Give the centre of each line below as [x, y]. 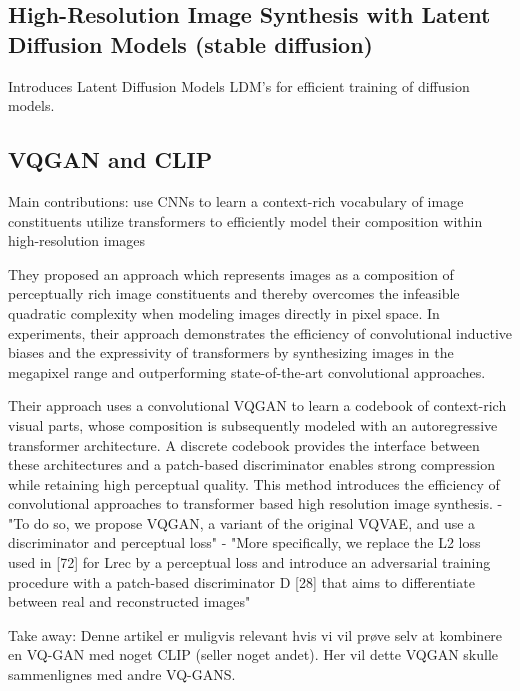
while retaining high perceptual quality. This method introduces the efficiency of [254, 483]
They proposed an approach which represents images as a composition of [231, 273]
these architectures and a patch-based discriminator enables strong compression [251, 464]
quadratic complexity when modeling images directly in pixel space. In [224, 312]
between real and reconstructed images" [129, 601]
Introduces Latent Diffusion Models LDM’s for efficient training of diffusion [239, 85]
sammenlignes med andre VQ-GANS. [122, 674]
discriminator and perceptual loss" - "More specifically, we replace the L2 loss [244, 542]
